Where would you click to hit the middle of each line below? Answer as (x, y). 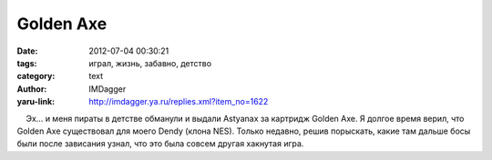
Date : (27, 51)
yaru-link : (36, 102)
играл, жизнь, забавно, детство (150, 63)
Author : (32, 89)
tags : (27, 63)
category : (36, 76)
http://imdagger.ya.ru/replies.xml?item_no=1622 (179, 102)
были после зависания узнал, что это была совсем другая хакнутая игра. (160, 144)
